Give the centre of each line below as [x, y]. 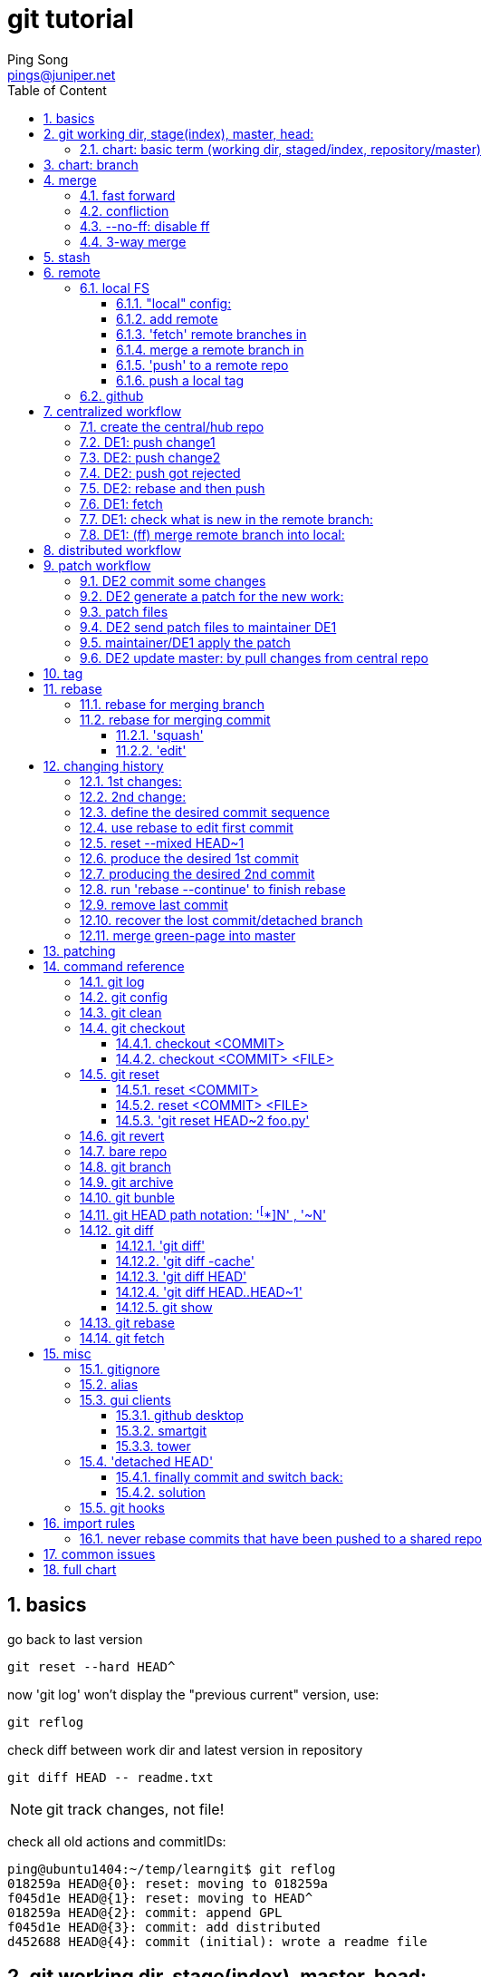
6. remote [72, 272]
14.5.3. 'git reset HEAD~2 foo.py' [213, 1120]
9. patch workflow [97, 565]
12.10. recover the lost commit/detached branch [221, 920]
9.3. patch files [124, 611]
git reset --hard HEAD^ [91, 1667]
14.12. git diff [117, 1231]
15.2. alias [109, 1385]
